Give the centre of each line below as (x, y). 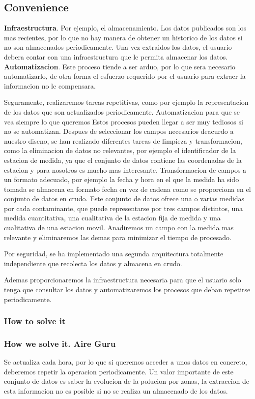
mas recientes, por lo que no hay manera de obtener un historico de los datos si (123, 37)
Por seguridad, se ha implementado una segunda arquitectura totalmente (114, 254)
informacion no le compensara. (50, 85)
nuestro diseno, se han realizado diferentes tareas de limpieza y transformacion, (123, 140)
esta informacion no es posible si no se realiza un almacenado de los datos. (116, 391)
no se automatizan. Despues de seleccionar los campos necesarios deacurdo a (119, 131)
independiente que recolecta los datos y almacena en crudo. (93, 263)
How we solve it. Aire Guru (60, 343)
